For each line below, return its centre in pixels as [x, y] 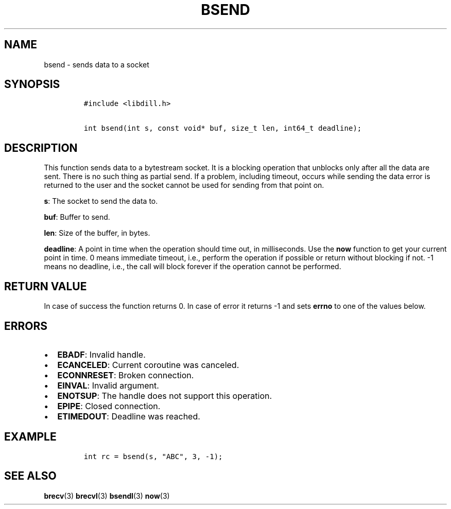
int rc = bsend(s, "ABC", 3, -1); [153, 456]
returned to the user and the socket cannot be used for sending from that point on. [184, 185]
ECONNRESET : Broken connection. [126, 375]
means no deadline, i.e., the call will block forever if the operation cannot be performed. [193, 267]
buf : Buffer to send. [77, 217]
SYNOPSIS [32, 84]
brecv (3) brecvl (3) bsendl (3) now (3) [107, 496]
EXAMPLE [30, 437]
